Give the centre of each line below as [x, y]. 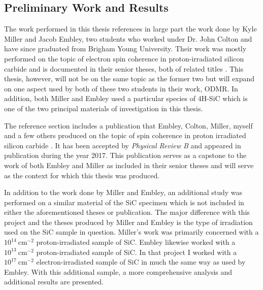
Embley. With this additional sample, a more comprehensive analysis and [118, 271]
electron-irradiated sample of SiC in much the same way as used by [141, 262]
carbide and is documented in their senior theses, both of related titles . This [124, 68]
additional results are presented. [54, 282]
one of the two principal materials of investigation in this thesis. [104, 108]
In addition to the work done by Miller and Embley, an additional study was [123, 192]
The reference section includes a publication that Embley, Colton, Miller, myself [128, 125]
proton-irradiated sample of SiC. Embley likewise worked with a [136, 242]
